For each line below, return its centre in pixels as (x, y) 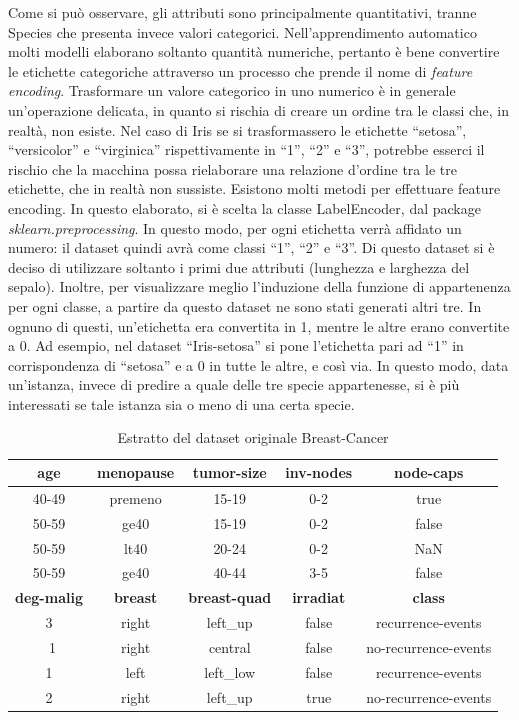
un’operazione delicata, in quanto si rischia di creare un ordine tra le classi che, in (259, 109)
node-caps (428, 472)
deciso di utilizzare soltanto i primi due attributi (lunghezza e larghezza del (239, 266)
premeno (135, 497)
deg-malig (49, 597)
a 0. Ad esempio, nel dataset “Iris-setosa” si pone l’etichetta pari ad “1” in (236, 345)
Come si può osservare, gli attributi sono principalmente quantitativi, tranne (242, 12)
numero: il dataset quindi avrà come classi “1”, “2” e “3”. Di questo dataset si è (251, 247)
